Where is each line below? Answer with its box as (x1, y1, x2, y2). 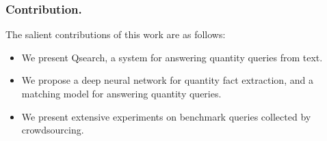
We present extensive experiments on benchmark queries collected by (21, 109, 311, 123)
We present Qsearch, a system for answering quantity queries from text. (21, 50, 323, 64)
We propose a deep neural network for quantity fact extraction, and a (21, 73, 313, 87)
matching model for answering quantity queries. (21, 87, 222, 100)
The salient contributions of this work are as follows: (5, 27, 226, 42)
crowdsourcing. (21, 123, 84, 137)
